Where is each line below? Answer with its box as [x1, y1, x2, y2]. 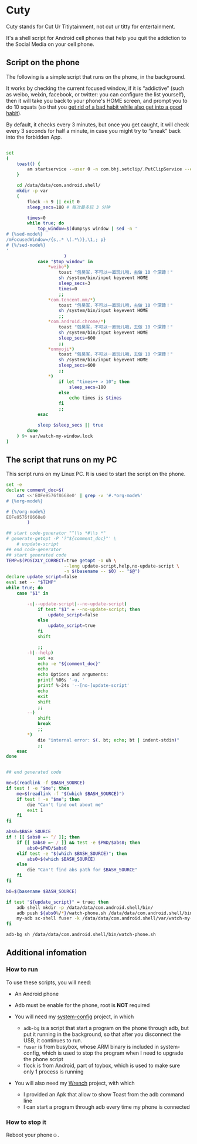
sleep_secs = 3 [58, 280, 91, 286]
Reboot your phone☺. [6, 1132, 60, 1139]
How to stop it [6, 1118, 47, 1126]
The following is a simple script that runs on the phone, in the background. [6, 73, 186, 80]
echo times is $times [69, 395, 122, 401]
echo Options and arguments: [37, 672, 109, 677]
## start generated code [6, 552, 67, 558]
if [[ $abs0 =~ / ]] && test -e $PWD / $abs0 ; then [16, 840, 141, 846]
